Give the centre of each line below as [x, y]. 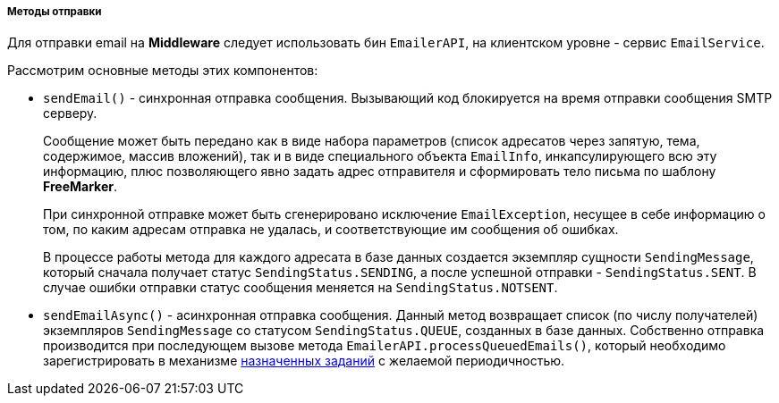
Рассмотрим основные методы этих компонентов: [163, 71]
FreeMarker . [80, 187]
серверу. [70, 113]
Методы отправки [55, 12]
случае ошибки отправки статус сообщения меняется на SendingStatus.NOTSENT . [301, 288]
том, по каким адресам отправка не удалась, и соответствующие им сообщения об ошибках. [331, 230]
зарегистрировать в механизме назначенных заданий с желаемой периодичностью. [304, 361]
